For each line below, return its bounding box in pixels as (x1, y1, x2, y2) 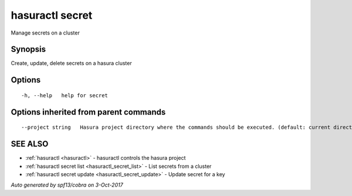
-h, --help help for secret (21, 92, 109, 99)
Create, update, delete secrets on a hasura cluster (11, 60, 132, 67)
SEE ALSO (11, 139, 49, 149)
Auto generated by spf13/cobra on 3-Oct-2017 (11, 181, 123, 188)
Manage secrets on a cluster (11, 29, 80, 36)
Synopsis (11, 44, 46, 54)
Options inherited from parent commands (11, 107, 166, 117)
